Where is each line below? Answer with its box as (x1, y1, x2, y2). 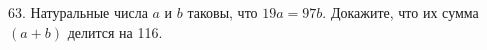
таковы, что (187, 2, 258, 22)
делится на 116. (67, 21, 163, 42)
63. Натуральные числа (8, 2, 148, 22)
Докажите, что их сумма (330, 2, 479, 22)
